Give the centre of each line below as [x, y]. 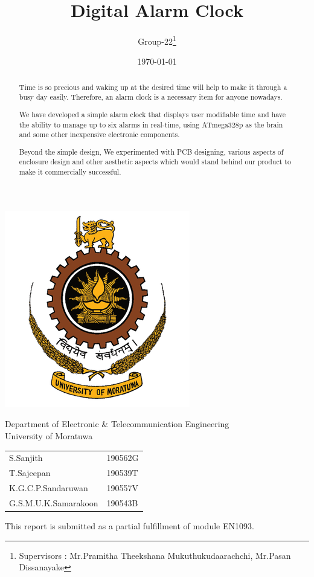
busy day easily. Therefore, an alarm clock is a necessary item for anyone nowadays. [151, 97]
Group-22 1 [157, 40]
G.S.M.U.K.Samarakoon [54, 502]
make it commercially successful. [70, 172]
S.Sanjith [26, 458]
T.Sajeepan [30, 473]
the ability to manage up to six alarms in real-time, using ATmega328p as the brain [151, 124]
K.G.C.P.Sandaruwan [49, 488]
